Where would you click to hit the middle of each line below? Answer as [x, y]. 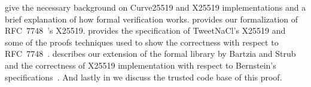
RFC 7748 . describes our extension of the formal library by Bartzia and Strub [150, 54]
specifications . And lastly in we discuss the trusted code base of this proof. [144, 77]
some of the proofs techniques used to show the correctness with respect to [142, 42]
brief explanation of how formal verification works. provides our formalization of [152, 19]
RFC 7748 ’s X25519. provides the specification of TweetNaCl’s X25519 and [145, 30]
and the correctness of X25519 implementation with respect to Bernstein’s [141, 65]
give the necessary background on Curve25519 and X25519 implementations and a [155, 7]
